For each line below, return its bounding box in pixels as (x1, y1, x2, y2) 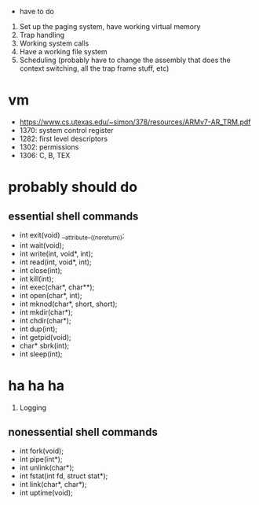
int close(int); (19, 265, 63, 275)
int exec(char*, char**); (19, 282, 95, 292)
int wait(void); (19, 240, 64, 250)
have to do (19, 7, 55, 16)
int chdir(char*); (19, 315, 72, 325)
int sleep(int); (19, 349, 63, 359)
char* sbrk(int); (19, 341, 69, 350)
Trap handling (19, 31, 65, 39)
